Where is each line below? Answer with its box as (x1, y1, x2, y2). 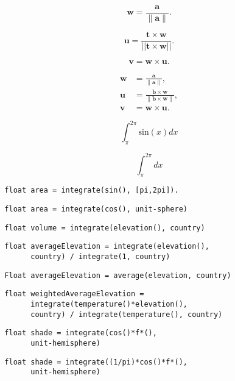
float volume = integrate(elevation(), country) (4, 223, 205, 232)
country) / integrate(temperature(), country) (30, 310, 223, 319)
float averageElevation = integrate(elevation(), (4, 242, 209, 251)
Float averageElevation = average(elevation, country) (4, 271, 231, 280)
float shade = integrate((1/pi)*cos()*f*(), (4, 357, 188, 366)
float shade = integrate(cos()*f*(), (4, 329, 157, 338)
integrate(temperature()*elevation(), (30, 300, 188, 309)
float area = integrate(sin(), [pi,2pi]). (4, 186, 179, 195)
